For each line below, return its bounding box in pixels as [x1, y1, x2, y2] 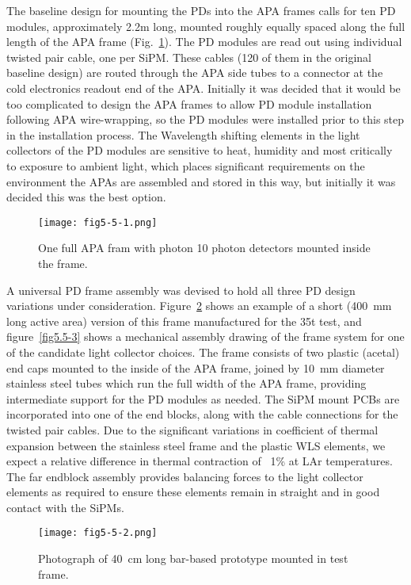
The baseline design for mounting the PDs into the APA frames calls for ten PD [6, 2, 396, 18]
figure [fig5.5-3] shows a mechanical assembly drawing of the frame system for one [6, 328, 405, 345]
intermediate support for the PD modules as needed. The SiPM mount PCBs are [6, 390, 400, 407]
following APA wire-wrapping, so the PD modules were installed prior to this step [6, 111, 405, 128]
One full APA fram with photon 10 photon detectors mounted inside [38, 239, 371, 256]
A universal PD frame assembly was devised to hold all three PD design [6, 281, 356, 298]
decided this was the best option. [6, 189, 166, 205]
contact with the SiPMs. [6, 499, 124, 515]
